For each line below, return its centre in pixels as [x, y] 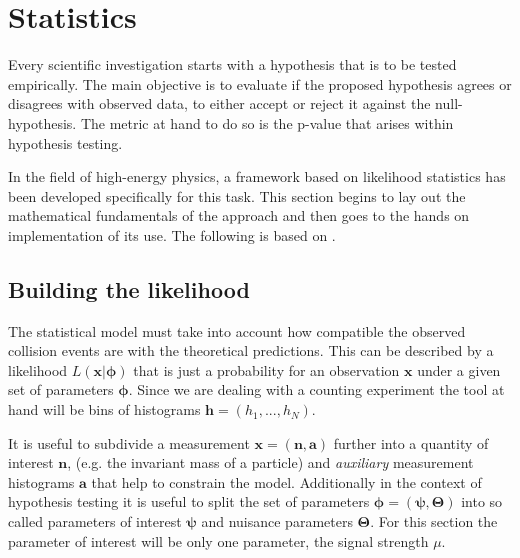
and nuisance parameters [277, 521]
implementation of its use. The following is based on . [172, 234]
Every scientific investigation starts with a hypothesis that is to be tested [232, 64]
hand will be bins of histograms [104, 409]
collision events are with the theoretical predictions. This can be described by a [251, 350]
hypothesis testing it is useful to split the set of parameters [189, 501]
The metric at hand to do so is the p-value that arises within [267, 122]
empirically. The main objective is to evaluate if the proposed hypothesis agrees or [260, 83]
